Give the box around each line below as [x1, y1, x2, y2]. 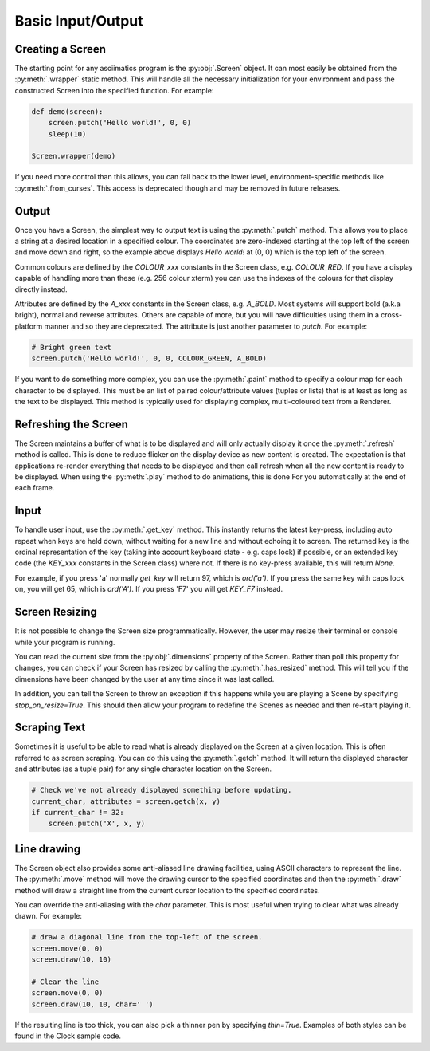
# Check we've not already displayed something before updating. [31, 785, 292, 795]
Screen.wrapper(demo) [31, 152, 116, 161]
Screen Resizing [14, 605, 97, 619]
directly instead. [14, 284, 68, 294]
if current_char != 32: [31, 808, 125, 817]
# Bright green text [31, 343, 111, 352]
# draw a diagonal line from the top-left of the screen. [31, 933, 263, 942]
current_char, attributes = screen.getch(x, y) [31, 797, 221, 805]
